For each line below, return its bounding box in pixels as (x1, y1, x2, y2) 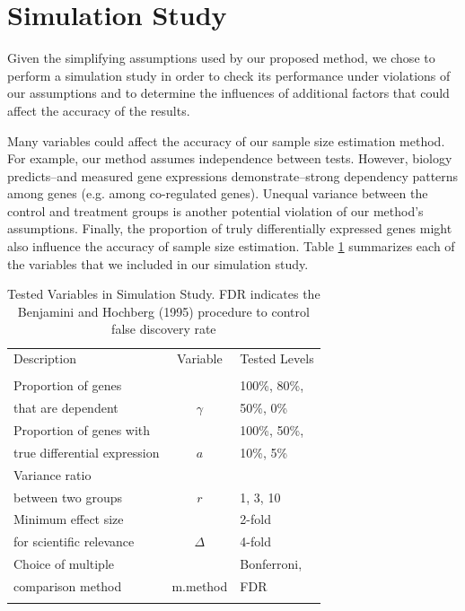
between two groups (13, 487, 123, 506)
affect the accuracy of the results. (7, 100, 190, 119)
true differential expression (13, 442, 160, 461)
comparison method (13, 576, 122, 595)
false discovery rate (111, 319, 216, 338)
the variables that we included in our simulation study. (7, 254, 309, 273)
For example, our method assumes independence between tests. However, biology (7, 149, 452, 168)
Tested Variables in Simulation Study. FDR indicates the (7, 284, 320, 303)
